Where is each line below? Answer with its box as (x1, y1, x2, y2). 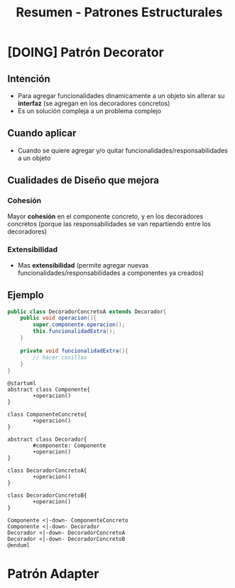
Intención (7, 73, 51, 85)
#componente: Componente (33, 442, 106, 449)
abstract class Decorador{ (7, 436, 87, 443)
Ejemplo (7, 289, 44, 301)
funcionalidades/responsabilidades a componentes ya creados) (17, 268, 204, 277)
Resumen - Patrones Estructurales (16, 4, 223, 21)
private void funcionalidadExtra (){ (20, 347, 129, 355)
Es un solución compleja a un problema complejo (17, 107, 162, 115)
